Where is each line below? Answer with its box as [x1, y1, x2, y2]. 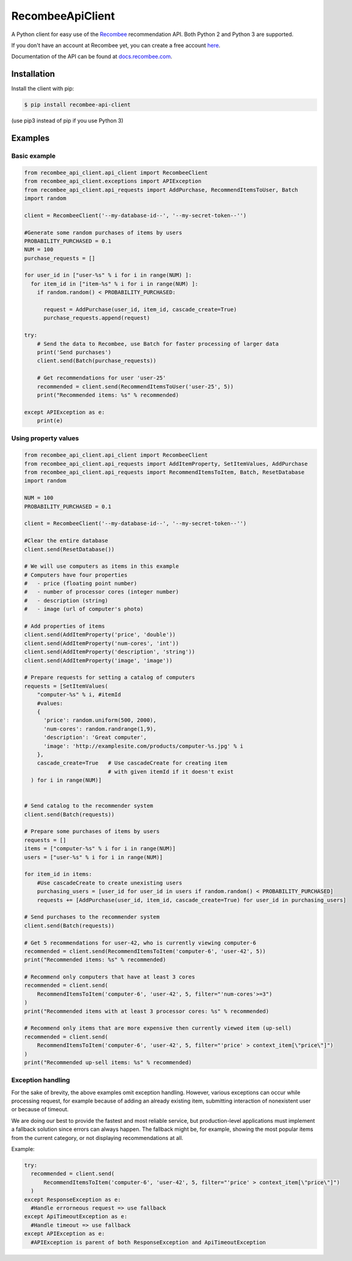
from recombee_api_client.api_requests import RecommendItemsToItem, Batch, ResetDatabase [24, 469, 305, 476]
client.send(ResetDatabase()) [24, 546, 115, 553]
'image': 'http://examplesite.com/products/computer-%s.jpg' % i [43, 743, 244, 749]
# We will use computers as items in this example [24, 563, 180, 570]
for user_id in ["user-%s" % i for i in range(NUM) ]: [24, 272, 192, 279]
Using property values [11, 434, 79, 443]
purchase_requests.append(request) [43, 315, 150, 322]
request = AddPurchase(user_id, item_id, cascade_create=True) [43, 306, 237, 313]
